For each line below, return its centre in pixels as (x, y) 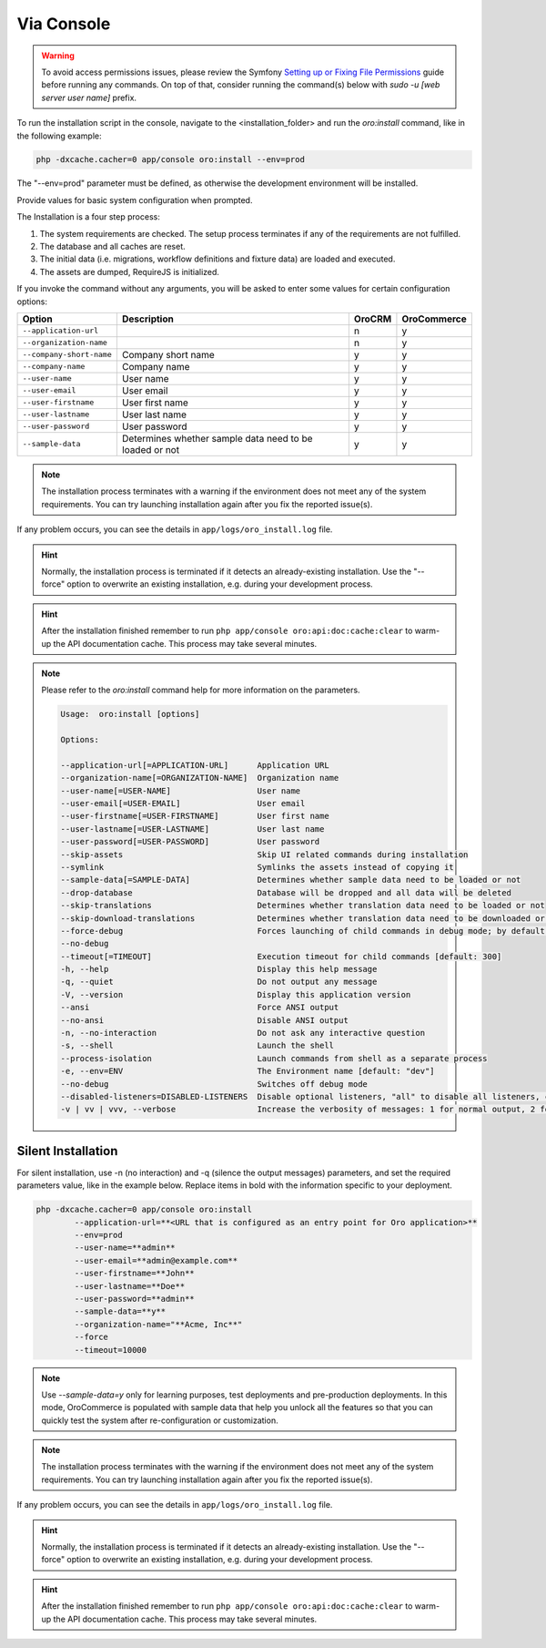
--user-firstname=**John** (134, 1274)
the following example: (59, 136)
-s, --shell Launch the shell (197, 1046)
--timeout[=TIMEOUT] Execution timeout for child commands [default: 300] (281, 956)
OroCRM (373, 319)
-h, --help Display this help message (219, 969)
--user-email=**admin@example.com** (156, 1260)
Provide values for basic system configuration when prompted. (135, 200)
